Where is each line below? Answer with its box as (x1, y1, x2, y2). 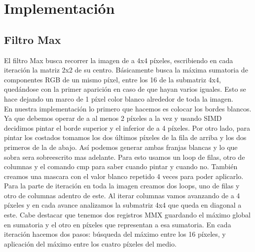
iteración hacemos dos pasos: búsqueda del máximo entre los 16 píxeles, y (4, 229, 226, 239)
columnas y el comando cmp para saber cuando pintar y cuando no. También (4, 161, 238, 172)
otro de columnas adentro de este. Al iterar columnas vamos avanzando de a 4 (4, 190, 240, 200)
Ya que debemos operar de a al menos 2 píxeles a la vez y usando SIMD (4, 113, 222, 123)
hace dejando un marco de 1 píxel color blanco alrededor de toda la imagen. (4, 93, 233, 104)
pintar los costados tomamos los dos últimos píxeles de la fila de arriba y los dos (4, 132, 247, 143)
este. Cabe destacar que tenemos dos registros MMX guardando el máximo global (4, 210, 251, 220)
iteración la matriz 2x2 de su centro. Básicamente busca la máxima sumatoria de (4, 65, 248, 75)
